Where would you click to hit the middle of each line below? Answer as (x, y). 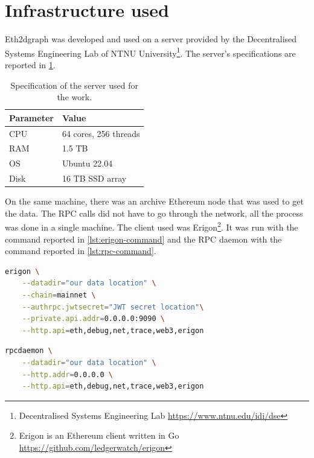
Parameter (31, 117)
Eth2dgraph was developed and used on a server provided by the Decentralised (151, 39)
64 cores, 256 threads (101, 133)
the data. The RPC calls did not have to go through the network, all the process (154, 213)
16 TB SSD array (94, 178)
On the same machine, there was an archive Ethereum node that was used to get (154, 201)
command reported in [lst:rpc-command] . (81, 251)
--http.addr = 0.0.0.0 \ (68, 374)
